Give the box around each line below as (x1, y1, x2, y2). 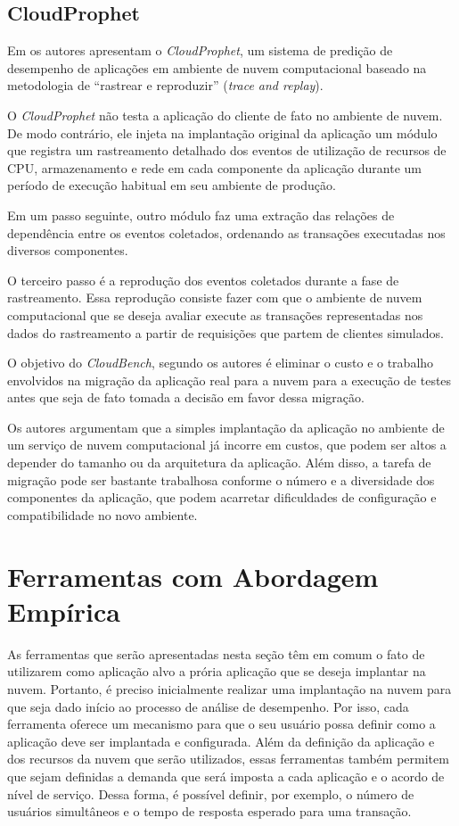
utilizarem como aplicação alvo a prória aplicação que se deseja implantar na (7, 662, 426, 681)
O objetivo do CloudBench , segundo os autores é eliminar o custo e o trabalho (7, 353, 434, 372)
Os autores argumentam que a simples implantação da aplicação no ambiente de (7, 417, 445, 436)
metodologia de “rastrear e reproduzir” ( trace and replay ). (7, 76, 324, 95)
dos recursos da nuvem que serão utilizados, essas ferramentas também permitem (7, 749, 449, 768)
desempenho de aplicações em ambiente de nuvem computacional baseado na (7, 58, 427, 77)
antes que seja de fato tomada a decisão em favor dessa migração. (7, 388, 365, 407)
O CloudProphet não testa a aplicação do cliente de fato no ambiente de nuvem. (7, 105, 443, 124)
